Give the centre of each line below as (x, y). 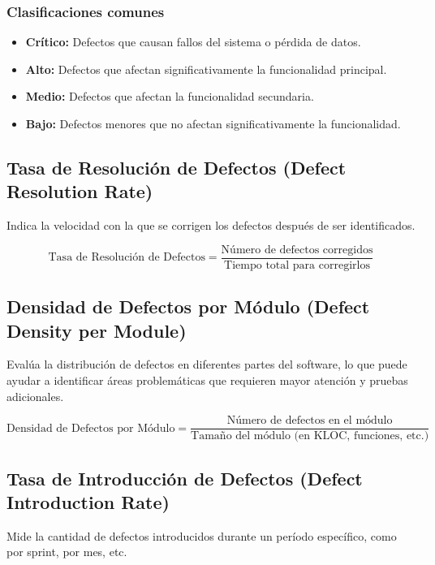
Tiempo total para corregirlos (297, 265)
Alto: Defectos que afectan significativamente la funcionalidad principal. (206, 69)
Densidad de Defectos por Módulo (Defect (188, 306)
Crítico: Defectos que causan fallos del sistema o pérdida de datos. (193, 42)
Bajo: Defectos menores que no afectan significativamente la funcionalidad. (213, 123)
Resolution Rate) (80, 191)
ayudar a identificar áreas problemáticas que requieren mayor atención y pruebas (207, 380)
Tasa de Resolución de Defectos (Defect (177, 167)
